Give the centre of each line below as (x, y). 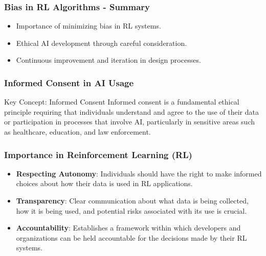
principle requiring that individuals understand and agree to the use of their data (131, 111)
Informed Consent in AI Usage (69, 82)
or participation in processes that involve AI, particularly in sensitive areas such (129, 122)
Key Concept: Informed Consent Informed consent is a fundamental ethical (122, 102)
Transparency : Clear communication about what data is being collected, (132, 200)
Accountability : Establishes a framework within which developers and (128, 228)
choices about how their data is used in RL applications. (104, 183)
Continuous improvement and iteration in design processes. (108, 60)
